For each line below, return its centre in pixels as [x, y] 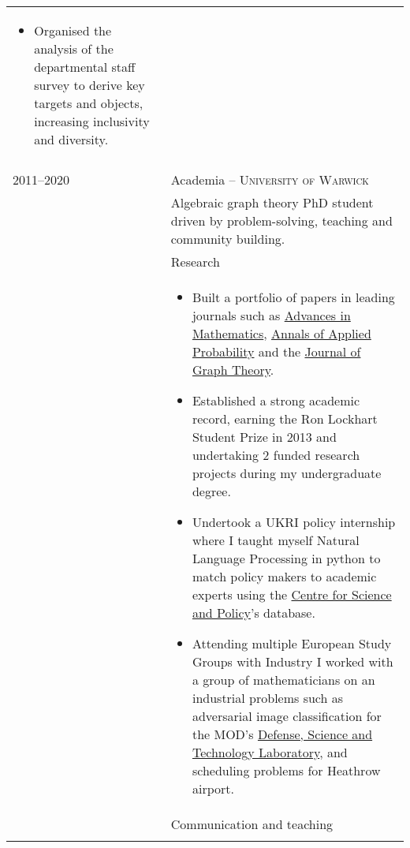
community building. [228, 239]
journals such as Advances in [271, 315]
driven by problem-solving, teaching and [281, 220]
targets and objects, [89, 103]
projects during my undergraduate [287, 473]
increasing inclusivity [92, 121]
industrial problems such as [268, 698]
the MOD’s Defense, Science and [282, 734]
